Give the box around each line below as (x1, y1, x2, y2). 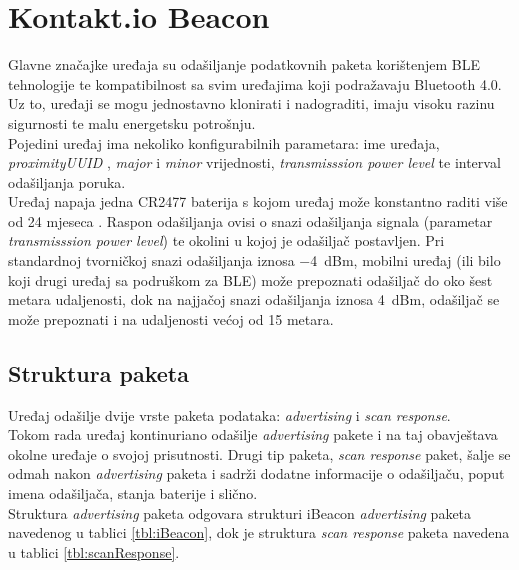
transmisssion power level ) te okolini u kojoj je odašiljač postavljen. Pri (8, 230, 445, 251)
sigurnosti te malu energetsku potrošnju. (8, 112, 256, 133)
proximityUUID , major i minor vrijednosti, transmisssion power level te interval (8, 152, 501, 173)
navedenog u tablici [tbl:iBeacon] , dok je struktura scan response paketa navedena (8, 522, 510, 543)
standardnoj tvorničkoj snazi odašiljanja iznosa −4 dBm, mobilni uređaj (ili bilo (8, 250, 501, 271)
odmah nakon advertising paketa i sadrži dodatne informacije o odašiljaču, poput (8, 463, 505, 484)
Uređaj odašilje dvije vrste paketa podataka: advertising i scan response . (8, 404, 451, 425)
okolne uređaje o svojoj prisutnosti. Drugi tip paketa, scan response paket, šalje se (8, 443, 511, 464)
